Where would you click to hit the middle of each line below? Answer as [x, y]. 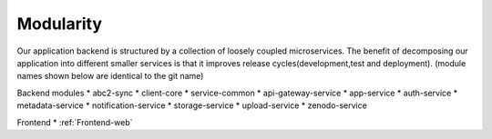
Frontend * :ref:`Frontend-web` [75, 122]
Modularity [60, 24]
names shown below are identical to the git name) [110, 76]
